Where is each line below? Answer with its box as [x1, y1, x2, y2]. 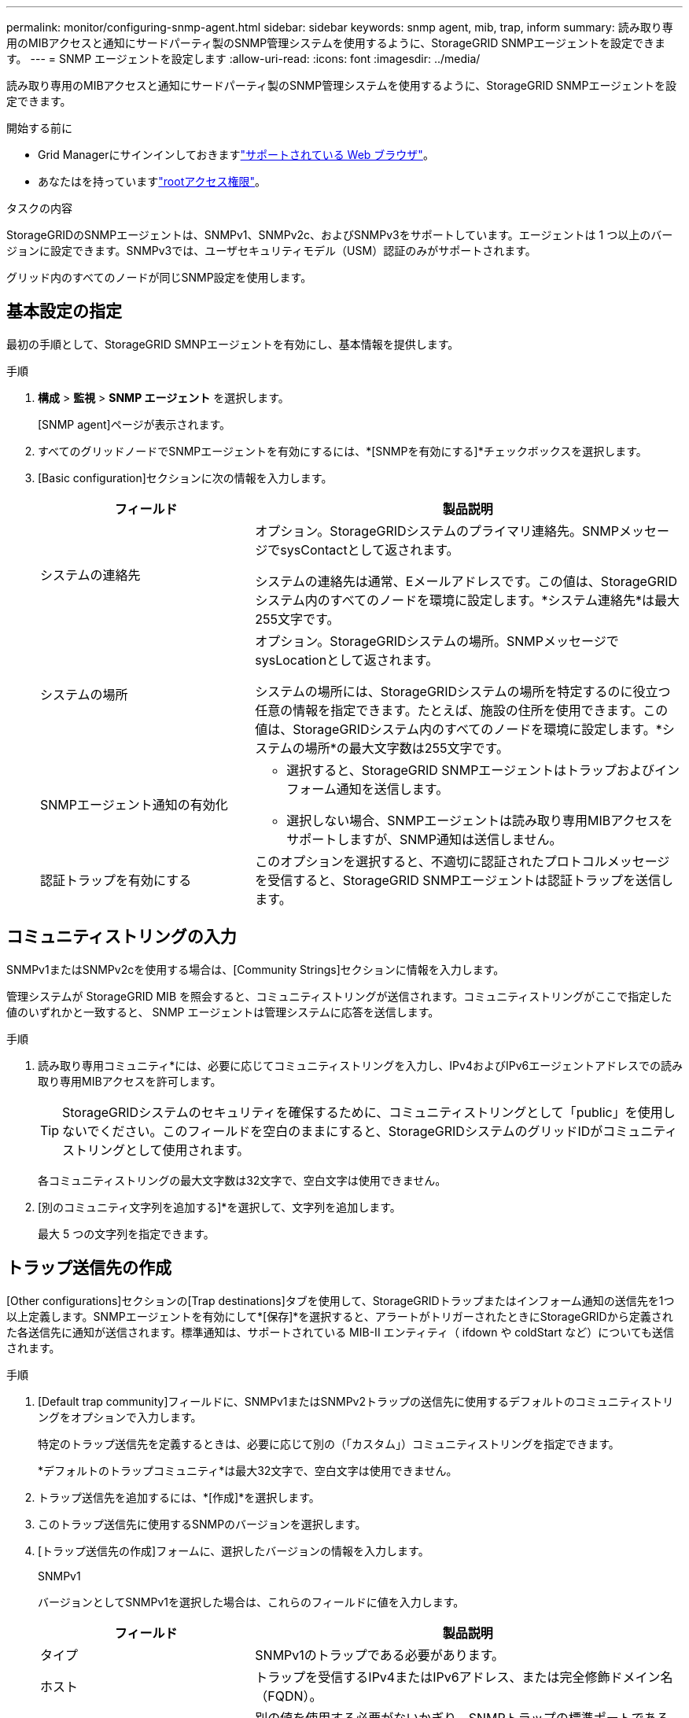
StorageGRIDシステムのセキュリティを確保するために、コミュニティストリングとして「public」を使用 [62, 1104, 663, 1120]
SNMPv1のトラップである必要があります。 [255, 1646, 505, 1663]
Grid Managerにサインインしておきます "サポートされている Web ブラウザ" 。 [38, 148, 434, 161]
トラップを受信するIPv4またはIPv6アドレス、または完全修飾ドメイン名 [255, 1668, 673, 1685]
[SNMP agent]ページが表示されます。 [38, 417, 231, 431]
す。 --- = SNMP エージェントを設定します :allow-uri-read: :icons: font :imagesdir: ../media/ [6, 52, 481, 65]
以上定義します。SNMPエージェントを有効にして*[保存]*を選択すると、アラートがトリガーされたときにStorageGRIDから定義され [6, 1309, 673, 1323]
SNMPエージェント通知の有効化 [40, 796, 228, 813]
